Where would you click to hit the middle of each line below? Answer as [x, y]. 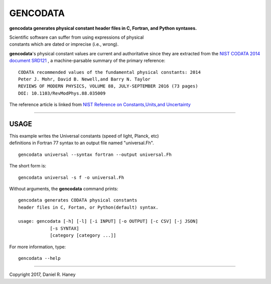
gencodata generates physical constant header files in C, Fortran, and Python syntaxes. [103, 28]
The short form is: [28, 166]
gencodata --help [39, 258]
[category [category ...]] [83, 235]
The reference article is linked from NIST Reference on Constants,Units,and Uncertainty [100, 105]
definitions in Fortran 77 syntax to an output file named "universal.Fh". [82, 143]
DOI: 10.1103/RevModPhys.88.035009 [62, 93]
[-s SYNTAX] [64, 228]
